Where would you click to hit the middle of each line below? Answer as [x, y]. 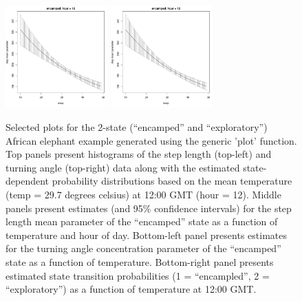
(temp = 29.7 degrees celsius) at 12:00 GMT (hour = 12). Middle [143, 194]
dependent [28, 181]
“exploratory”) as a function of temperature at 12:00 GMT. [131, 289]
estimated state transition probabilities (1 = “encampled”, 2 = [138, 275]
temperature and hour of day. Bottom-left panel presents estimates [146, 235]
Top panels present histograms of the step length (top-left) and [139, 154]
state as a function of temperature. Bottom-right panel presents [140, 261]
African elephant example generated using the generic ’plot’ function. [151, 140]
